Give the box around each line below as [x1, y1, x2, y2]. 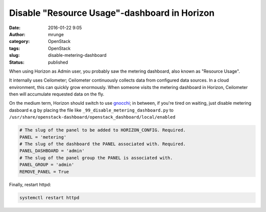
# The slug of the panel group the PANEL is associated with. [19, 155, 173, 161]
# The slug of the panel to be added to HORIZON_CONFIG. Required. [19, 127, 186, 133]
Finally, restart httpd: [9, 181, 51, 187]
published [48, 59, 68, 65]
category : [9, 39, 30, 44]
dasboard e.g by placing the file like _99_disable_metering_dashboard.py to [9, 107, 174, 113]
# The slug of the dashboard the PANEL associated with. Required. [19, 141, 186, 147]
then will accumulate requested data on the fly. [9, 91, 104, 97]
